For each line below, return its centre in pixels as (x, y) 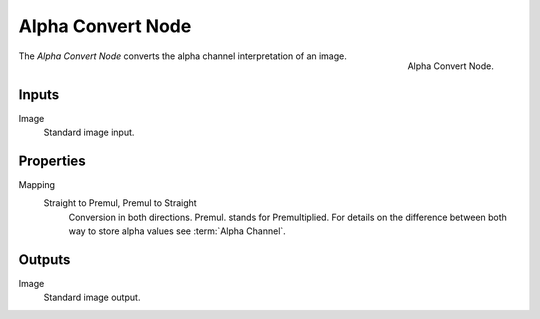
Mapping (36, 184)
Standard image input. (89, 132)
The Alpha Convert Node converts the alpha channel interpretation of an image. (182, 56)
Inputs (39, 94)
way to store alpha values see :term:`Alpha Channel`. (177, 231)
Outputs (44, 259)
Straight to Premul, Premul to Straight (120, 203)
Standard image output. (92, 297)
